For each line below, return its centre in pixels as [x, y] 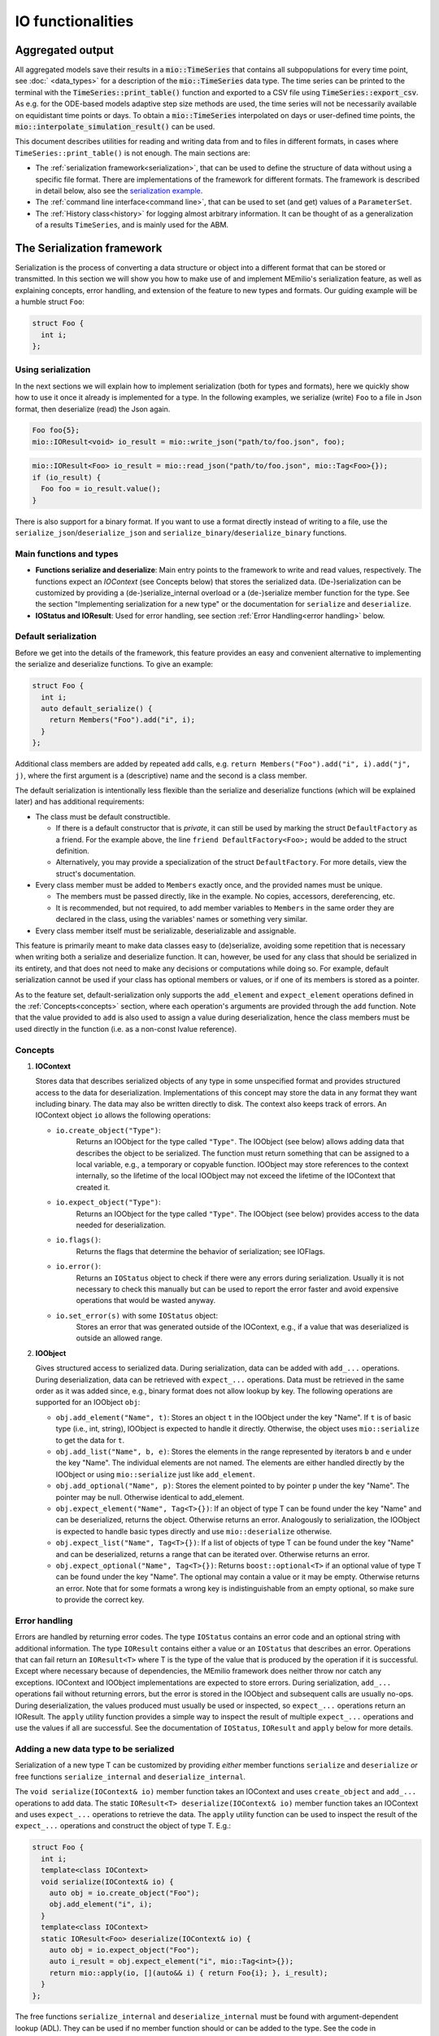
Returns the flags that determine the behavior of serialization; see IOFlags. [200, 1251]
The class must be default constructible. [103, 816]
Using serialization [53, 370]
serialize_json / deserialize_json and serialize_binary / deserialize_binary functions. [181, 533]
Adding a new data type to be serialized [95, 1749]
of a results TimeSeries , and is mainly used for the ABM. [132, 225]
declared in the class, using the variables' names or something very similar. [182, 919]
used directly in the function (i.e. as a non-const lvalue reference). [126, 1029]
